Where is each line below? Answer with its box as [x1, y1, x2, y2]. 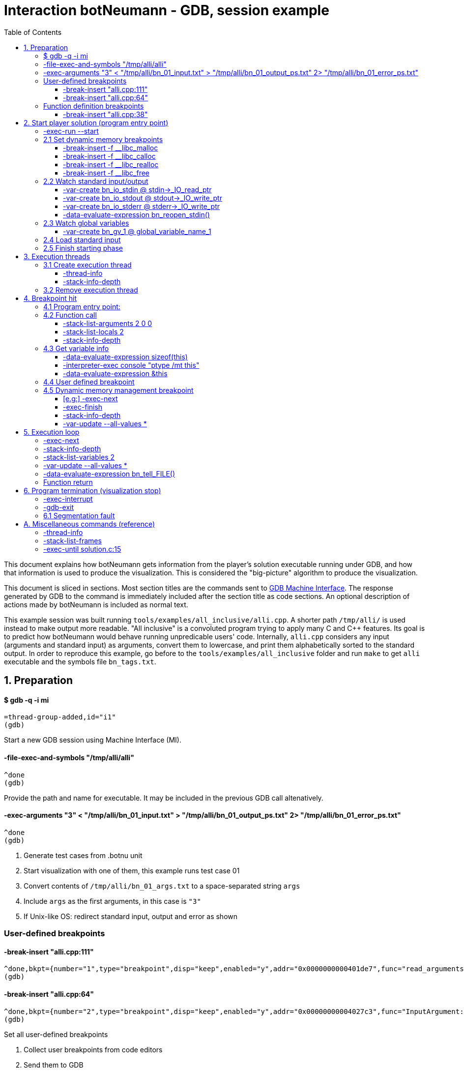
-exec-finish [63, 402, 103, 411]
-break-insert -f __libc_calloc [63, 151, 156, 160]
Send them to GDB [24, 1060, 84, 1069]
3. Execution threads [24, 252, 90, 261]
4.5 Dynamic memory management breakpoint [43, 386, 194, 394]
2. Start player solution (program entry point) [24, 118, 169, 127]
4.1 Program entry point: [43, 302, 120, 311]
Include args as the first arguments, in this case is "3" [24, 896, 201, 905]
